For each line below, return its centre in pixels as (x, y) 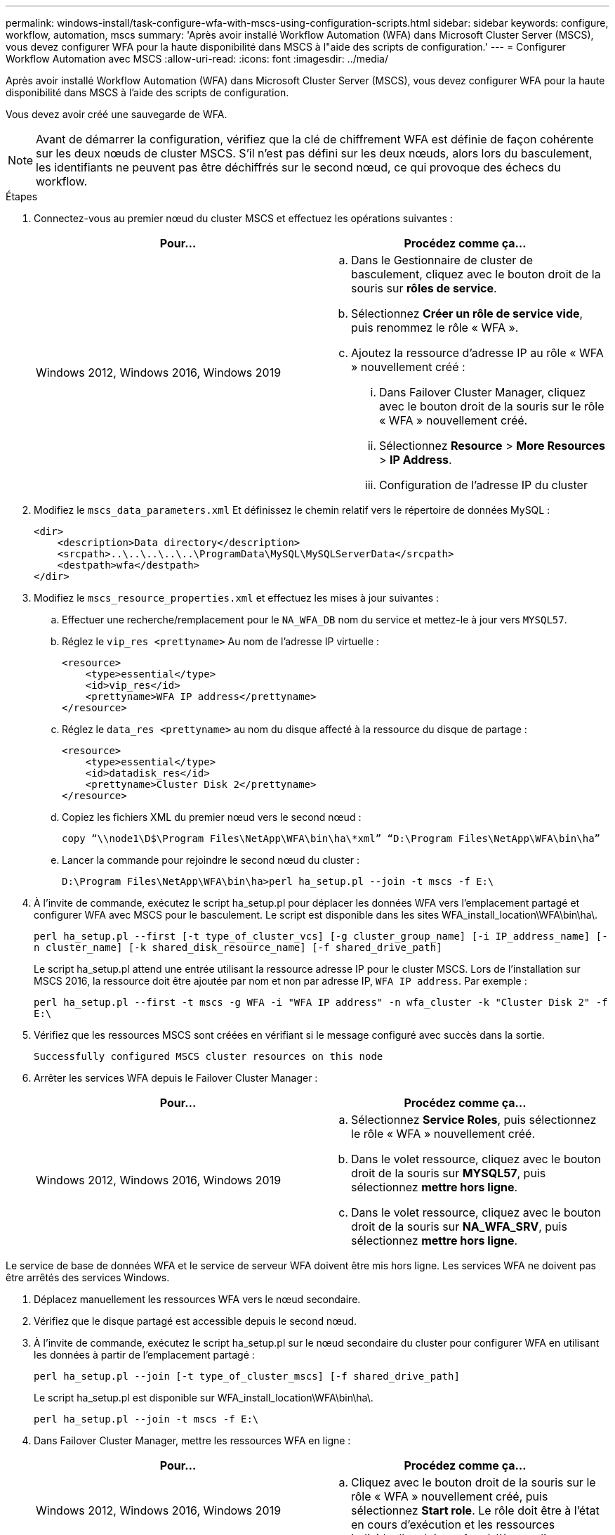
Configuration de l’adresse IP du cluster (483, 485)
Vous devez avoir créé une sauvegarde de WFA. (117, 114)
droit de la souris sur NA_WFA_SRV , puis (459, 1226)
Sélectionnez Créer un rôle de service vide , (467, 313)
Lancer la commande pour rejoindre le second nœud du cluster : (211, 860)
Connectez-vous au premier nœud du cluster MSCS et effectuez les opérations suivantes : (243, 218)
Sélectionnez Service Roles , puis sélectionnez (474, 1120)
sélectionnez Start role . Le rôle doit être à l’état (475, 1510)
